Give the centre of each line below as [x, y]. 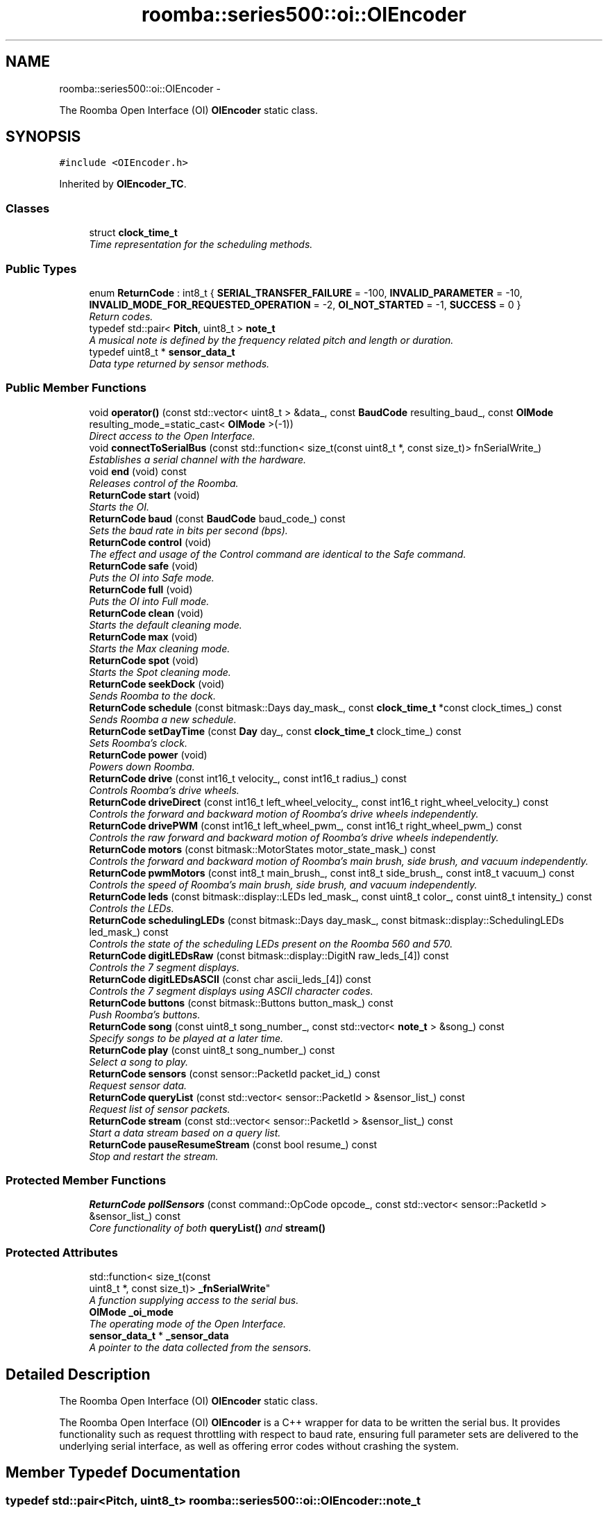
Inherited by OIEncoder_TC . [123, 184]
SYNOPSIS [43, 137]
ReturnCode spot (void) [144, 660]
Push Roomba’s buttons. [145, 1014]
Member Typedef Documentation [123, 1473]
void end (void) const [138, 471]
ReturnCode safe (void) [144, 565]
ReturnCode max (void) [143, 636]
